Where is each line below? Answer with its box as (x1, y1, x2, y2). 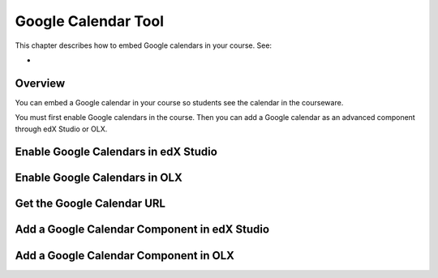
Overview (15, 76, 66, 90)
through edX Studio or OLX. (15, 124, 108, 134)
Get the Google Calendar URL (15, 197, 166, 211)
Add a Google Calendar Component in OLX (15, 248, 235, 263)
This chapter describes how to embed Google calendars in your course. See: (15, 41, 272, 50)
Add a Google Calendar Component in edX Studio (15, 223, 270, 237)
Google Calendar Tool (15, 12, 164, 30)
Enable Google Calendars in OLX (15, 171, 182, 185)
